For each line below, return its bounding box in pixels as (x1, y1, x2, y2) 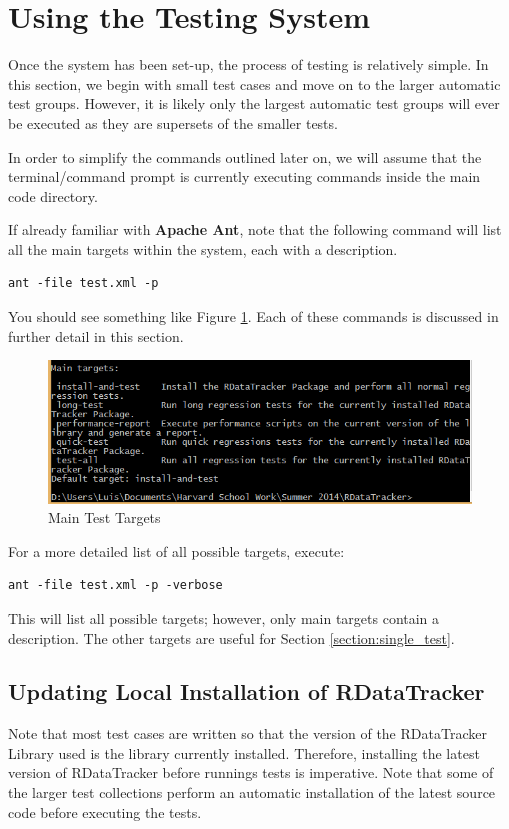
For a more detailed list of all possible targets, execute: (8, 540, 345, 561)
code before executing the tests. (8, 801, 202, 822)
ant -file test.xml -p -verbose (8, 578, 223, 593)
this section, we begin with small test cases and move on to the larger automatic (8, 73, 501, 94)
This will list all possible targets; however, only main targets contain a (8, 607, 440, 628)
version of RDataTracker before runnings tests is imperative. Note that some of (8, 762, 494, 783)
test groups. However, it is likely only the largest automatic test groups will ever (8, 93, 500, 114)
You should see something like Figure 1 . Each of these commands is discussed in (8, 306, 499, 327)
